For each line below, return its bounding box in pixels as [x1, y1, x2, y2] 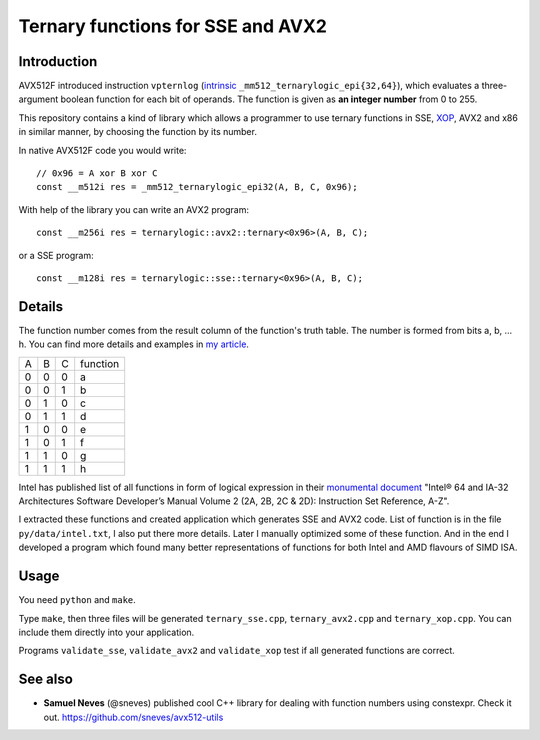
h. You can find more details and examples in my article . [18, 338, 250, 350]
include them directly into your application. [18, 626, 195, 638]
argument [18, 93, 59, 105]
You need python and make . [18, 594, 137, 606]
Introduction [18, 53, 98, 70]
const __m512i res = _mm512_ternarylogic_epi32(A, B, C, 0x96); [36, 181, 359, 193]
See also [18, 671, 74, 688]
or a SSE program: [18, 249, 94, 261]
